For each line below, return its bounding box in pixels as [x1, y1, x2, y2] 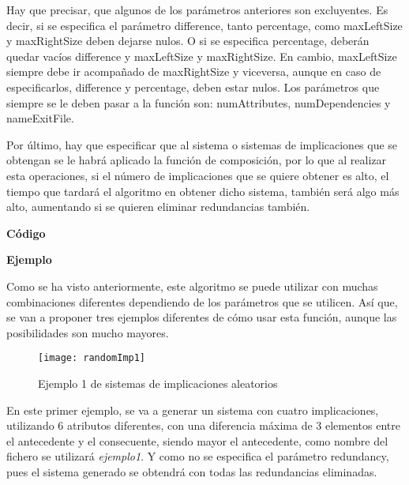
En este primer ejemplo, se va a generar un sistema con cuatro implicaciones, [6, 401, 379, 418]
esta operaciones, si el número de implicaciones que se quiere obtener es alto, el [6, 167, 389, 183]
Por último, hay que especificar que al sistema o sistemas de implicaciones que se [6, 136, 398, 152]
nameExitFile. [6, 110, 74, 126]
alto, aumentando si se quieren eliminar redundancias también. [6, 198, 310, 215]
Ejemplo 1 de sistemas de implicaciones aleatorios [38, 374, 278, 391]
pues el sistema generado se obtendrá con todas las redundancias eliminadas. [6, 463, 377, 479]
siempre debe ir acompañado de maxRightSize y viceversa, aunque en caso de [6, 63, 381, 80]
